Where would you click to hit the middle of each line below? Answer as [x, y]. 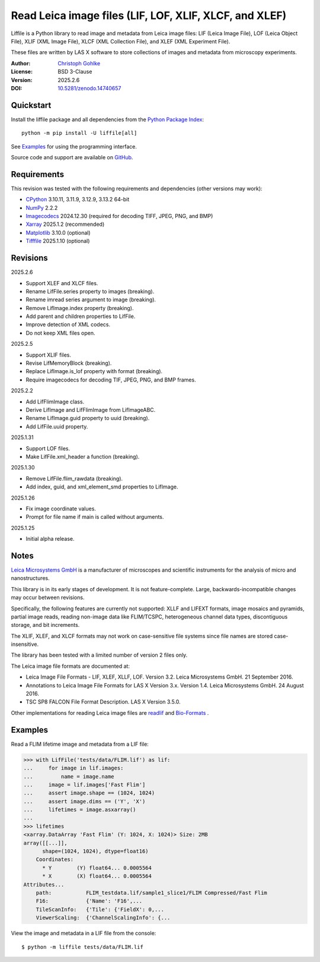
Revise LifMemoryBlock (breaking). [69, 363]
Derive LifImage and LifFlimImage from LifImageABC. [91, 409]
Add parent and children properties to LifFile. [81, 316]
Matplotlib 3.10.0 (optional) [58, 232]
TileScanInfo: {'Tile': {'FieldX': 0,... [100, 909]
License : [22, 72]
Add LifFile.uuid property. [57, 426]
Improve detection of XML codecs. [68, 324]
